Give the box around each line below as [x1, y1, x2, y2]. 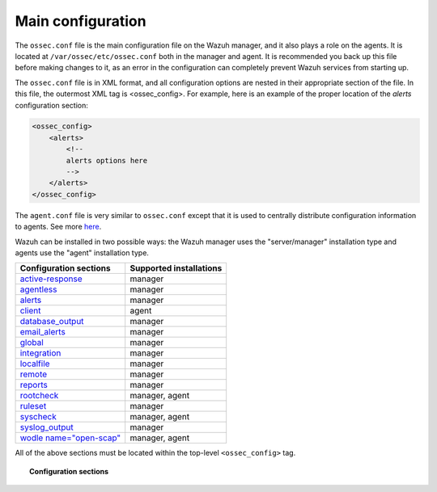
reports [19, 380, 49, 391]
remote [19, 368, 48, 380]
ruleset [19, 401, 47, 412]
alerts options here [66, 156, 148, 165]
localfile [19, 358, 50, 369]
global [19, 337, 44, 348]
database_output [19, 316, 84, 327]
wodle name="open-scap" [19, 432, 121, 444]
